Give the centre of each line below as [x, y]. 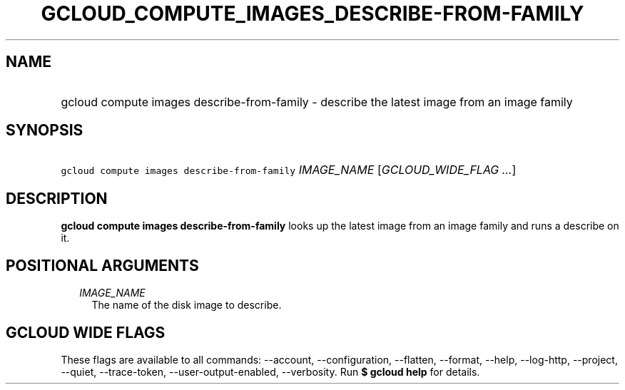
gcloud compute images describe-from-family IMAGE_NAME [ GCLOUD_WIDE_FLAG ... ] [289, 170]
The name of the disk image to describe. [187, 305]
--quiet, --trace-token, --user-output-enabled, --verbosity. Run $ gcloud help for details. [270, 371]
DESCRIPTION [57, 198]
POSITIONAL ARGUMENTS [102, 265]
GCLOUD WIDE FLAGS [86, 332]
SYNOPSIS [45, 130]
